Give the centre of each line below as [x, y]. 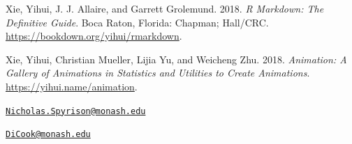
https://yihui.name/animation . [72, 86]
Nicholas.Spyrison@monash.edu [76, 111]
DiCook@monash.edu [48, 135]
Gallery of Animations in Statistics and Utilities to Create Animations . [158, 73]
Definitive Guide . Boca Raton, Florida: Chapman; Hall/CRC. [137, 22]
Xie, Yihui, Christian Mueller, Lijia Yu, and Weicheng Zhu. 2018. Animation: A [176, 59]
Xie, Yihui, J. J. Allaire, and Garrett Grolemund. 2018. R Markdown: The [165, 8]
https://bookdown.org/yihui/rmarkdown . [94, 36]
